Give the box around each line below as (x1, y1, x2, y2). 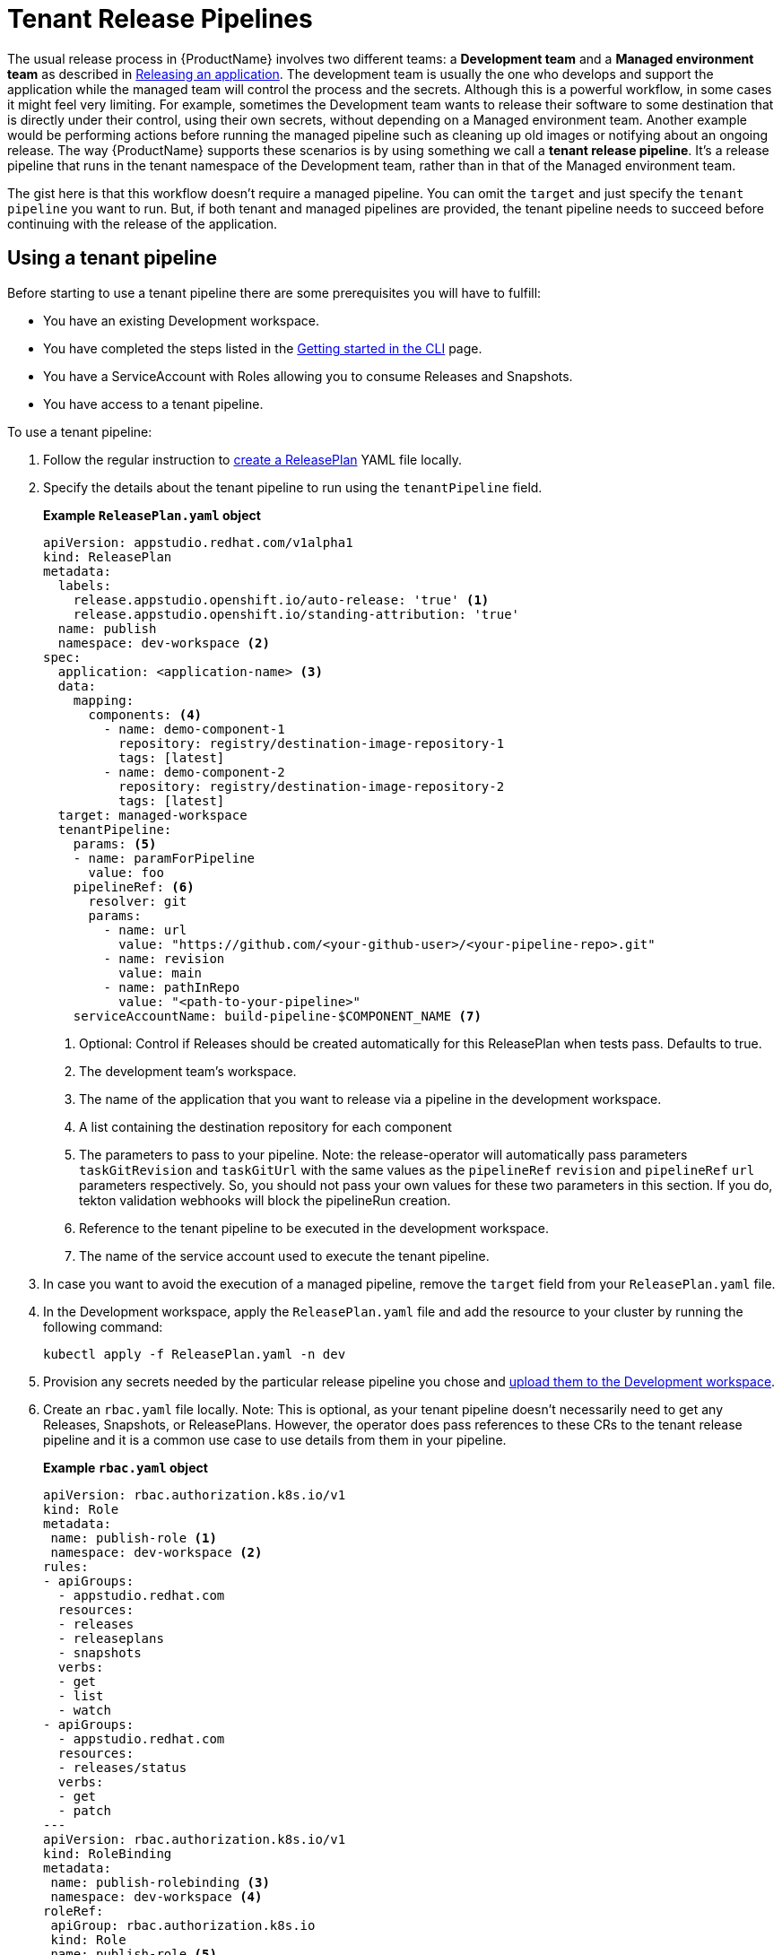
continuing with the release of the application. (7, 215, 278, 231)
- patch (57, 1803, 111, 1818)
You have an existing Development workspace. (43, 312, 320, 328)
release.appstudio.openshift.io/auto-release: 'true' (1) (73, 592, 490, 607)
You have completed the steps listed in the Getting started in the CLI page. (43, 340, 482, 356)
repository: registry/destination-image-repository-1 (118, 735, 505, 751)
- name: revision (103, 951, 225, 966)
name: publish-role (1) (50, 1530, 217, 1545)
